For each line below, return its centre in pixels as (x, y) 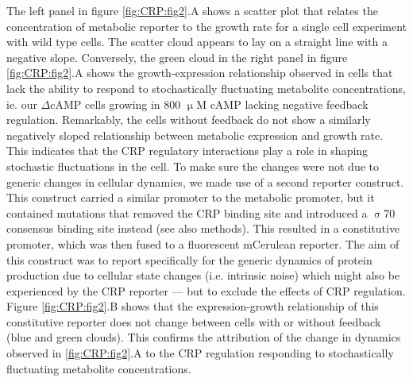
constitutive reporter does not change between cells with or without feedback (194, 321)
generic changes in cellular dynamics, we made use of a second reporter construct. (205, 181)
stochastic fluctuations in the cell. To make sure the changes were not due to (193, 166)
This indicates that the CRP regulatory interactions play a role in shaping (187, 150)
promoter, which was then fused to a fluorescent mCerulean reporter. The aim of (203, 243)
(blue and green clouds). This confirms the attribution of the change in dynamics (204, 337)
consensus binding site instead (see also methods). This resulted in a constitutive (203, 228)
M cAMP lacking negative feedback (282, 104)
